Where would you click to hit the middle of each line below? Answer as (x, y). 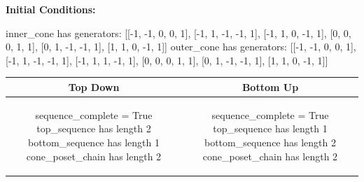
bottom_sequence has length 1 (94, 142)
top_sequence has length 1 (270, 128)
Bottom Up (270, 86)
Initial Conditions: (51, 9)
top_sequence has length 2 (94, 128)
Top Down (94, 86)
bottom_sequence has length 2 (270, 142)
